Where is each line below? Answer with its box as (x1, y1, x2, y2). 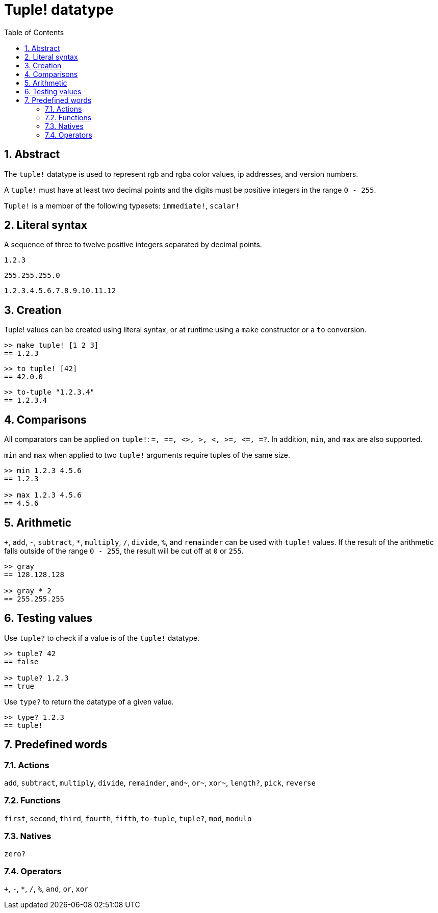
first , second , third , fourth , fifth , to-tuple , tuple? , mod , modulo (4, 814, 252, 823)
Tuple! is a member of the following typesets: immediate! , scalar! (4, 201, 240, 210)
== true (4, 682, 35, 690)
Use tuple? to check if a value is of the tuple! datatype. (4, 633, 200, 642)
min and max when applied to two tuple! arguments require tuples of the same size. (4, 451, 291, 460)
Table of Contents (4, 28, 64, 37)
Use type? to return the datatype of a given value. (4, 697, 174, 706)
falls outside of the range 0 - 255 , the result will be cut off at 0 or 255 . (4, 546, 244, 555)
